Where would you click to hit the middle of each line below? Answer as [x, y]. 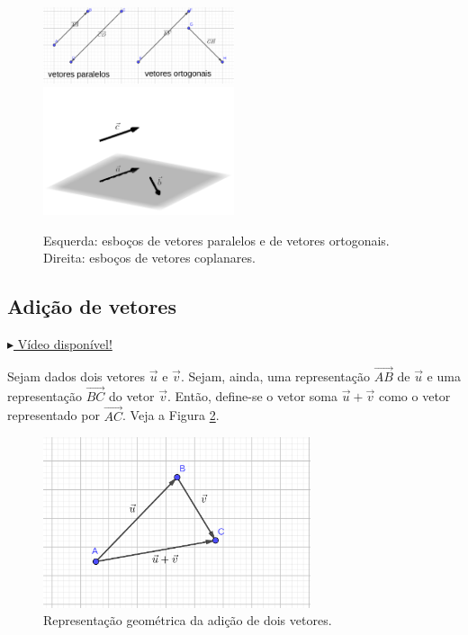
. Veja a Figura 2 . [171, 415]
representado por [54, 415]
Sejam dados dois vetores [76, 376]
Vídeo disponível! [65, 344]
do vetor [131, 395]
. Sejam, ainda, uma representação [275, 376]
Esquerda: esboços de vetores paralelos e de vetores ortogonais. [216, 240]
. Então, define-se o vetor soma [252, 395]
